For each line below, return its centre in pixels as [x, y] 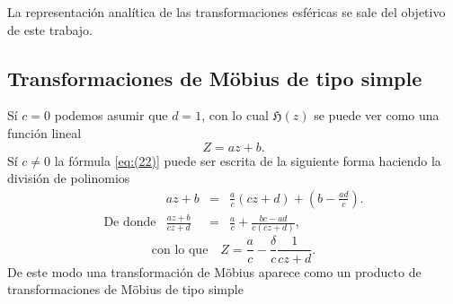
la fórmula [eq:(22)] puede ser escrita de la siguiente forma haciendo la [248, 160]
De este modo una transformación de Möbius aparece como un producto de [214, 271]
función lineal [44, 132]
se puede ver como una [377, 115]
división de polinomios [69, 178]
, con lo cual [235, 115]
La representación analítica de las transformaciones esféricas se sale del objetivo [226, 12]
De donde [130, 223]
